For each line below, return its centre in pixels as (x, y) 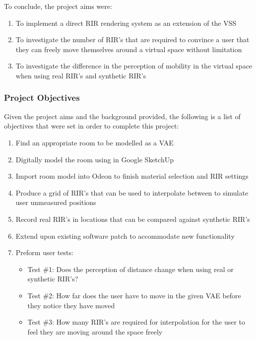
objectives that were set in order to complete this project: (92, 126)
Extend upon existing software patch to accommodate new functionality (125, 236)
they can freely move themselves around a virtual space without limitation (129, 49)
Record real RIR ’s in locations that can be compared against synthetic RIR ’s (133, 219)
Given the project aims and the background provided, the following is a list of (122, 116)
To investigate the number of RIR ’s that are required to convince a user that (132, 39)
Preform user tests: (44, 252)
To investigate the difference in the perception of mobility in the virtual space (134, 66)
